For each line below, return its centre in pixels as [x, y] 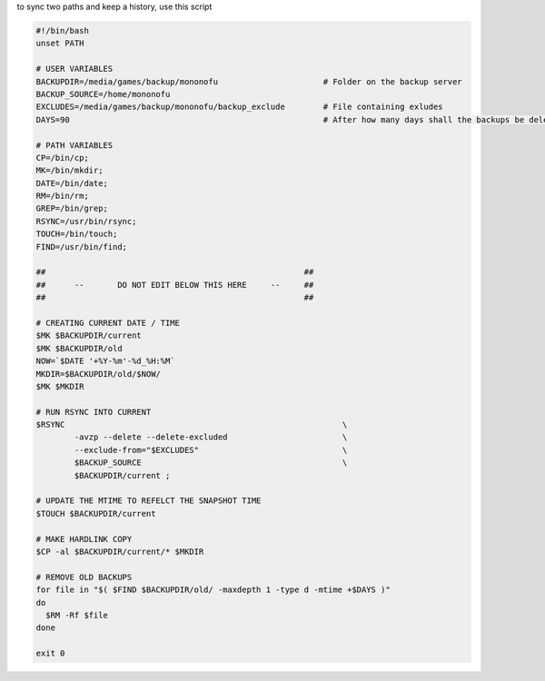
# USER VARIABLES [74, 69]
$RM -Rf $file [77, 615]
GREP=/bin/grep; [72, 208]
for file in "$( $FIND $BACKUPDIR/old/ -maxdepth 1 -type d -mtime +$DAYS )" [213, 590]
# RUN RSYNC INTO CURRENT [94, 412]
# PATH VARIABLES [74, 145]
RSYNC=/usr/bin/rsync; [86, 221]
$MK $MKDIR [60, 386]
